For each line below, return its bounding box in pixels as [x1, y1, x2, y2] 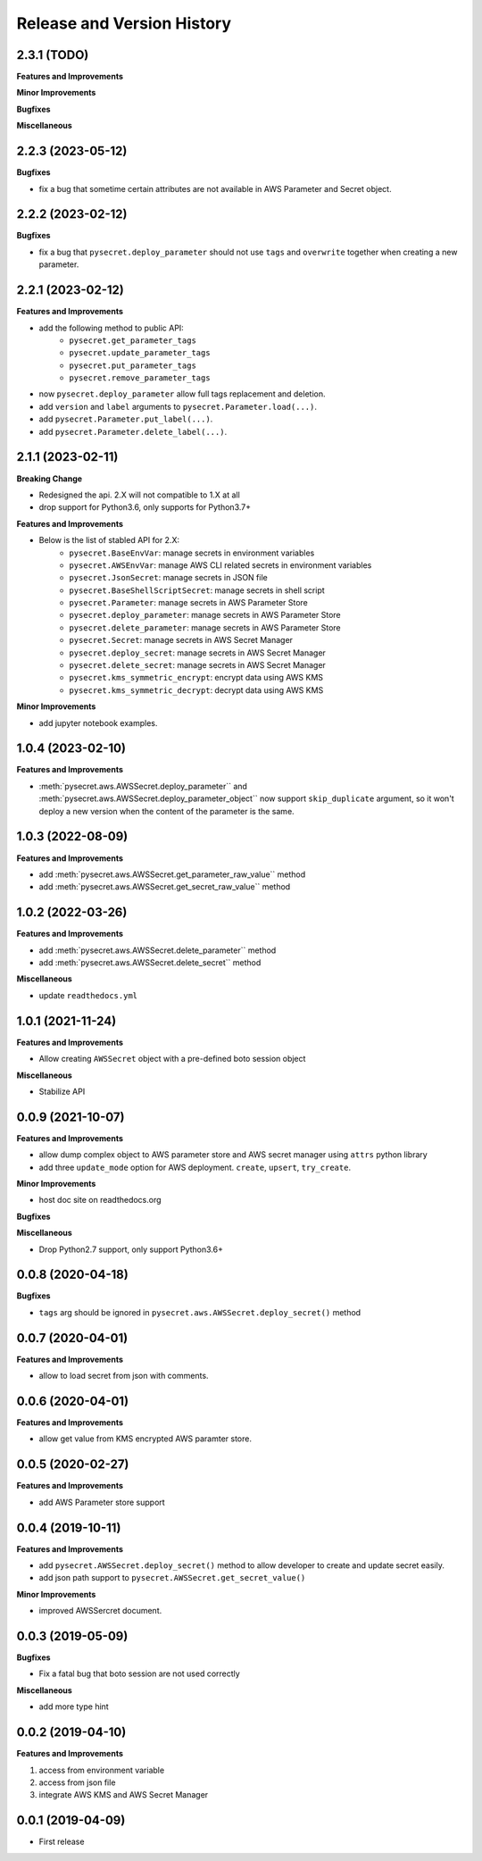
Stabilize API [38, 1086, 86, 1097]
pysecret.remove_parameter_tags [69, 373, 211, 383]
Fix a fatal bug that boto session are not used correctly [38, 1668, 240, 1679]
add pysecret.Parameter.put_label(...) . [38, 413, 213, 424]
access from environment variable [38, 1765, 165, 1775]
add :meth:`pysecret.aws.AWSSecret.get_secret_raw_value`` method [38, 881, 291, 892]
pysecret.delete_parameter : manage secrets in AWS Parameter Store [69, 622, 341, 633]
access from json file [38, 1777, 116, 1788]
